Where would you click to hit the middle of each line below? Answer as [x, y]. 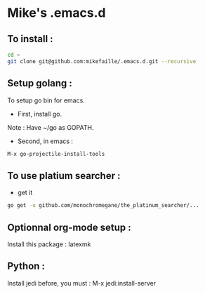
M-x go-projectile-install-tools [56, 154]
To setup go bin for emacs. [46, 100]
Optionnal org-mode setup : [69, 227]
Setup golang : [40, 83]
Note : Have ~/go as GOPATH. [51, 127]
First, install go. [39, 114]
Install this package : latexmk [49, 244]
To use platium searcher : [64, 176]
